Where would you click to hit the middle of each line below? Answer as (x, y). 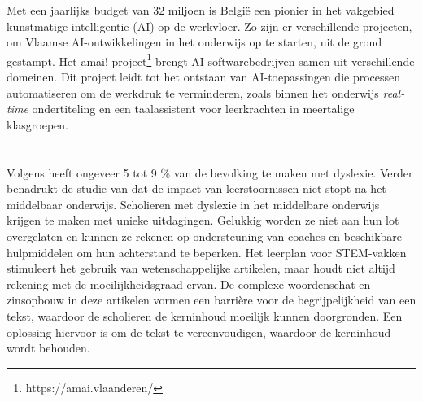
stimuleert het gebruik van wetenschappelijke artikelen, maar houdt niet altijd (201, 268)
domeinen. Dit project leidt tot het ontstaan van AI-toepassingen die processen (204, 77)
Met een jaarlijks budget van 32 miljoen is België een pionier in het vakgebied (201, 10)
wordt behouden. (48, 348)
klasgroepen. (37, 124)
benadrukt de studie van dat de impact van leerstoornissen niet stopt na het (196, 188)
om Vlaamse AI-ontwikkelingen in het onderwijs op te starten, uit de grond (194, 42)
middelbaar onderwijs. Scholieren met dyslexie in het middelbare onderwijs (193, 204)
